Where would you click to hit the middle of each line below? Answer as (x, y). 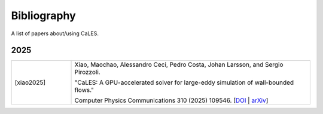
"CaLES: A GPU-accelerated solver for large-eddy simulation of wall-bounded (184, 82)
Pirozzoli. (88, 72)
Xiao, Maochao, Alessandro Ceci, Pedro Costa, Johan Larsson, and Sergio (179, 64)
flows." (84, 90)
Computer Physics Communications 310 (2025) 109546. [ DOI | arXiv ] (171, 100)
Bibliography (43, 16)
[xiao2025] (30, 82)
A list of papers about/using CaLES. (55, 33)
